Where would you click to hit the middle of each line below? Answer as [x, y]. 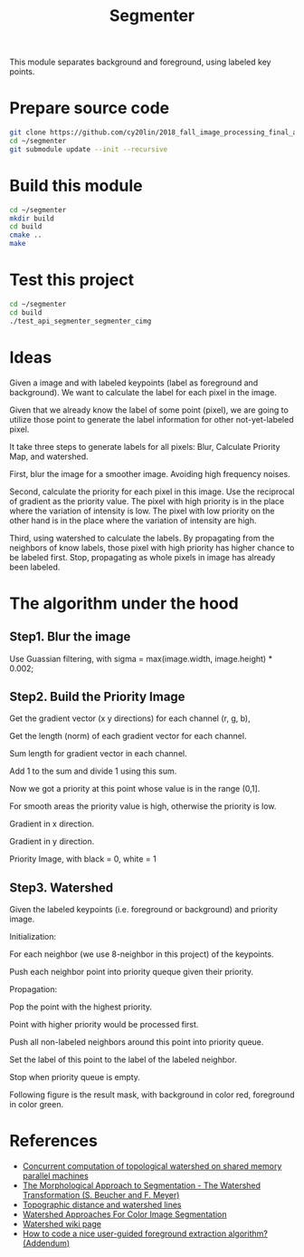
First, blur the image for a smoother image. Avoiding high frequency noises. [150, 473]
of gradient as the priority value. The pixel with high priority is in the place [147, 501]
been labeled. [35, 567]
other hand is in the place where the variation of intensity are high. [133, 520]
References [53, 1141]
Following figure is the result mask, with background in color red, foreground [152, 1095]
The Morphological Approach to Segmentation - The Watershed [141, 1185]
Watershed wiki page [62, 1224]
